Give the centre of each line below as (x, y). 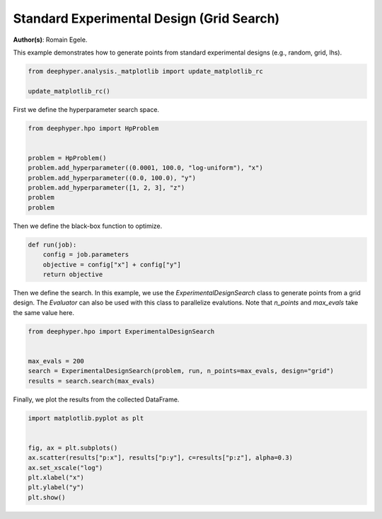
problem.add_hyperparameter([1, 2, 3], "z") (106, 188)
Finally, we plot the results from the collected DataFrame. (96, 399)
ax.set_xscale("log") (65, 468)
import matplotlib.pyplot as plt (86, 418)
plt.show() (47, 497)
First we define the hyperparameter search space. (86, 109)
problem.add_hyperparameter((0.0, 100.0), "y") (112, 178)
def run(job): (52, 245)
